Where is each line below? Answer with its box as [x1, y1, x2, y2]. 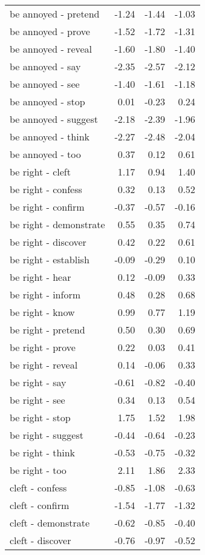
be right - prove [10, 340, 76, 354]
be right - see [10, 393, 65, 407]
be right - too [10, 463, 67, 477]
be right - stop [10, 410, 71, 424]
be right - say [10, 375, 67, 389]
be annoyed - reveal [10, 42, 93, 56]
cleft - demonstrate [10, 516, 90, 530]
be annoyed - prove [10, 24, 90, 38]
